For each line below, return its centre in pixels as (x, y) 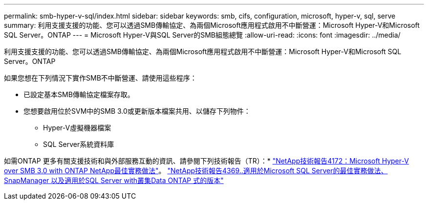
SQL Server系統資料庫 (79, 144)
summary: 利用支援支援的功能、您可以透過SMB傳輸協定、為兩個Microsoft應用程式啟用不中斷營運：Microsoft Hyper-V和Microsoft (212, 25)
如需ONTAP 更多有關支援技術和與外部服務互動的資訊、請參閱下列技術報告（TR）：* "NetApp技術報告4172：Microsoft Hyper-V (206, 161)
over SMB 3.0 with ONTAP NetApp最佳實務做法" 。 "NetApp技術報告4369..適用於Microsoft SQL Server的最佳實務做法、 (196, 171)
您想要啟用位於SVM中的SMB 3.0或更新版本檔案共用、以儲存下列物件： (137, 111)
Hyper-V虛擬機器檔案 (77, 128)
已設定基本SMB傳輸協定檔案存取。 (79, 94)
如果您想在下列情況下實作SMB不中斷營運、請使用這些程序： (100, 78)
